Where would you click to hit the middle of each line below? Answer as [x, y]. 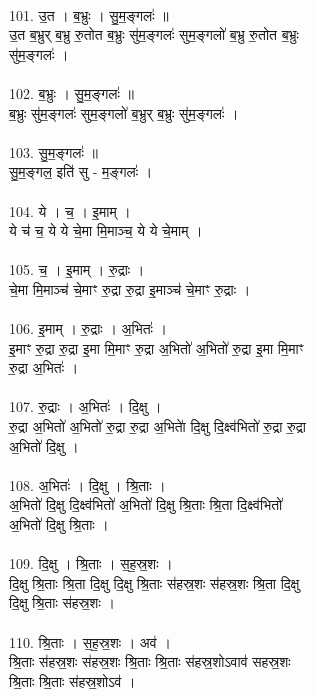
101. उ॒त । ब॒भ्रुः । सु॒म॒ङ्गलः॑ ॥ [89, 14]
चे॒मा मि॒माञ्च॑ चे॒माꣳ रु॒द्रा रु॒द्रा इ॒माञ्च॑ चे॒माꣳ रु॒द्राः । [130, 288]
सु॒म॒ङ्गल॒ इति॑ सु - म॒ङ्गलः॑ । [81, 171]
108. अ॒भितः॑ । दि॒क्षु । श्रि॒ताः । [87, 484]
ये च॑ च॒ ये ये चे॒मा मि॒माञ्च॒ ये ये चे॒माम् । [106, 230]
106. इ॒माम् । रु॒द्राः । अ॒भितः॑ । [88, 328]
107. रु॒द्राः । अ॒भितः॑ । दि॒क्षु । [85, 406]
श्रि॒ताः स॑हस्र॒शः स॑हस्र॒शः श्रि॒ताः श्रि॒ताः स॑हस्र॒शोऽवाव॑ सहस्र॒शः [150, 661]
